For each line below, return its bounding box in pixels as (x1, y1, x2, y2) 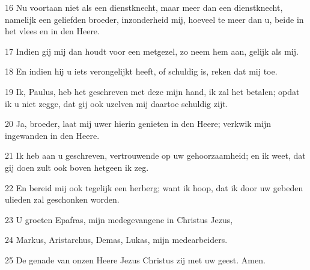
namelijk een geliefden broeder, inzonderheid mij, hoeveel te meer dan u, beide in (5, 13, 304, 25)
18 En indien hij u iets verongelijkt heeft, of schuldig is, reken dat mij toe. (5, 65, 278, 78)
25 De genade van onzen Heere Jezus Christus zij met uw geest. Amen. (5, 253, 266, 266)
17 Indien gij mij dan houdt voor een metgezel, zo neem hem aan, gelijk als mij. (5, 44, 299, 57)
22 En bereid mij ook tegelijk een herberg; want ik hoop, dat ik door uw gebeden (5, 181, 303, 194)
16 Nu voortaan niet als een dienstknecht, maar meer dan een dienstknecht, (5, 1, 283, 13)
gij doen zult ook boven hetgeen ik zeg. (5, 161, 149, 173)
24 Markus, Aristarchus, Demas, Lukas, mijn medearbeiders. (5, 233, 228, 246)
